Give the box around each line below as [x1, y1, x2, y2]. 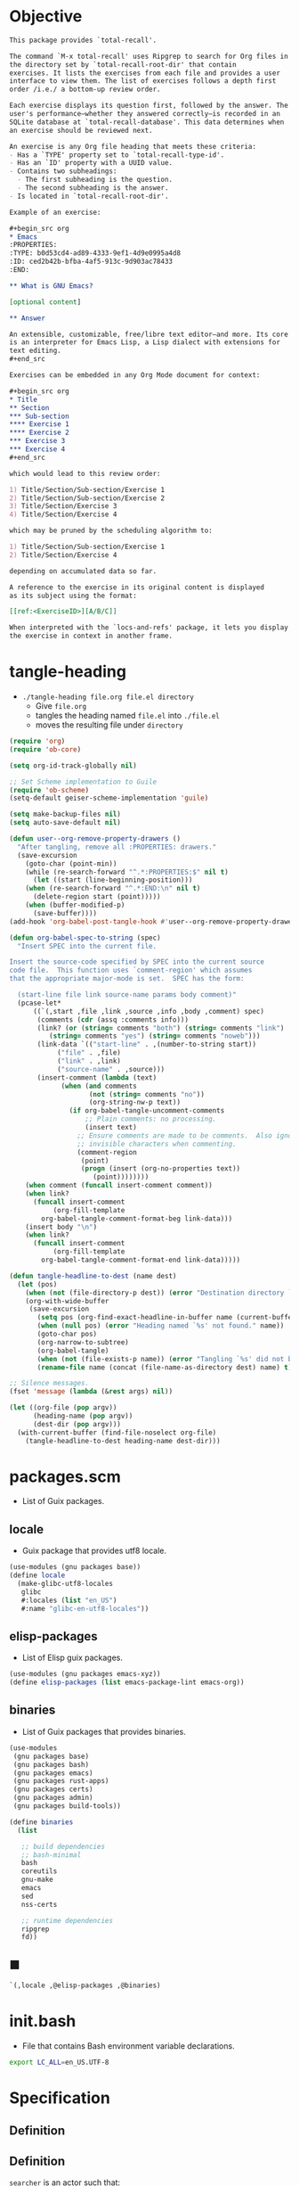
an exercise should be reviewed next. [9, 126, 153, 135]
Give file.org [35, 701, 87, 711]
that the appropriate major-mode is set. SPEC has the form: [9, 974, 245, 983]
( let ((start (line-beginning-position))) [32, 875, 193, 884]
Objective [9, 6, 83, 27]
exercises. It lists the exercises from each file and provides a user [9, 69, 280, 78]
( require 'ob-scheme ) [9, 785, 90, 794]
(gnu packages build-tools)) [12, 1802, 122, 1811]
